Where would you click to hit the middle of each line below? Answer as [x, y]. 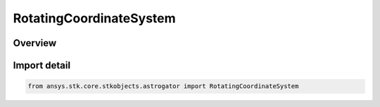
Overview [35, 43]
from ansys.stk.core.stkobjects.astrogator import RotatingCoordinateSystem [163, 86]
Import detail [42, 65]
